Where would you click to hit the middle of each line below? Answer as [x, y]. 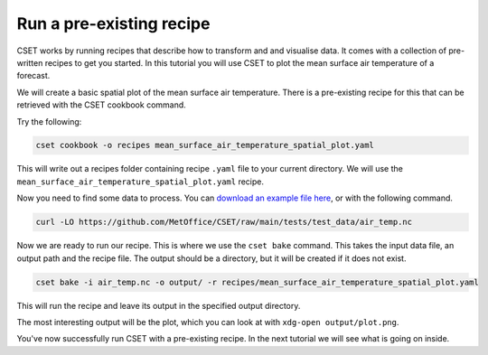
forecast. [33, 76]
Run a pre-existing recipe [113, 23]
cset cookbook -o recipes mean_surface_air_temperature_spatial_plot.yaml [205, 145]
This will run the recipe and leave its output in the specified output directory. [159, 305]
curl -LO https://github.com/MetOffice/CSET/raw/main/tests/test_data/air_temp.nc [224, 222]
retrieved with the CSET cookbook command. [102, 105]
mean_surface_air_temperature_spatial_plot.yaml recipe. [141, 182]
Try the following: [49, 121]
